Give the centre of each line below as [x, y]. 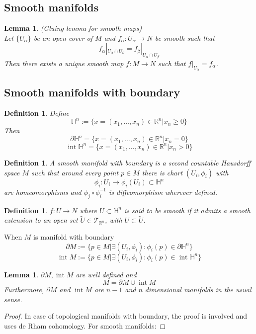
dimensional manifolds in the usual [198, 290]
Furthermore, [24, 290]
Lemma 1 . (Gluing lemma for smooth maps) [73, 28]
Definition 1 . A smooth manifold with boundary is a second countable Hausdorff [128, 162]
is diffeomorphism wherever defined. [163, 192]
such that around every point [75, 172]
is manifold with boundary [74, 237]
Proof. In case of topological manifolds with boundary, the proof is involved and [126, 316]
